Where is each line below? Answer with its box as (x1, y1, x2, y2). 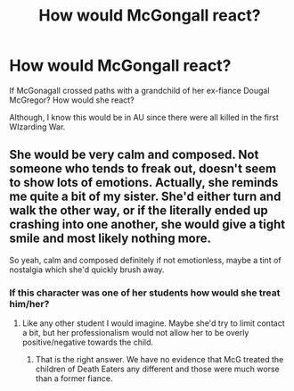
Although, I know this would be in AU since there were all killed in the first (9, 112, 279, 122)
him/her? (9, 297, 50, 310)
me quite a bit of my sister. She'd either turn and (9, 189, 282, 204)
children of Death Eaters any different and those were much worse (35, 363, 281, 375)
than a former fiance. (35, 373, 113, 384)
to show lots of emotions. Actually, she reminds (9, 175, 279, 190)
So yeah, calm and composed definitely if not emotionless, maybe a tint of (9, 254, 282, 265)
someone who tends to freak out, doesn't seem (9, 162, 277, 177)
